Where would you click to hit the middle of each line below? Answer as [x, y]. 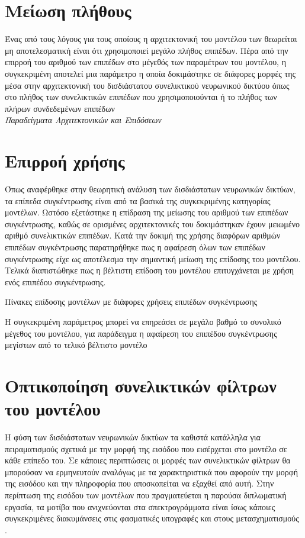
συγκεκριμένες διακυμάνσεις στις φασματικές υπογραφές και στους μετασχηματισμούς [152, 518]
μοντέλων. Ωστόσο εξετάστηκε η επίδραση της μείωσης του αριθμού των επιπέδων [147, 212]
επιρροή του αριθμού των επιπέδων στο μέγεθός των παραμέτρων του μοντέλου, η [145, 62]
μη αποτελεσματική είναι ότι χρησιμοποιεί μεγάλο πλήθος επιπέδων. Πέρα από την [147, 50]
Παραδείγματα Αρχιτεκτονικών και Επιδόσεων [83, 120]
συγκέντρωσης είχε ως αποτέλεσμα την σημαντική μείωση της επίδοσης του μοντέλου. [153, 258]
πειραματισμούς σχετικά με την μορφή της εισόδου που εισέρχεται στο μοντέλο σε [146, 448]
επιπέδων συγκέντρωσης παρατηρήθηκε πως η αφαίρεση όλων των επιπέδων [135, 247]
